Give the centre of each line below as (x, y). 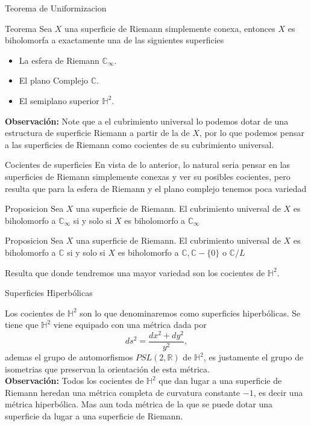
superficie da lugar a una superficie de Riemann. (94, 415)
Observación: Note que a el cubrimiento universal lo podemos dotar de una (147, 121)
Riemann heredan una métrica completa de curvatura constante (123, 392)
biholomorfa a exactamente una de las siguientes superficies (115, 40)
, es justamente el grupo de (253, 357)
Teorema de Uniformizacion (56, 8)
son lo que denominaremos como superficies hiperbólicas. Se (190, 313)
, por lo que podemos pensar (252, 133)
